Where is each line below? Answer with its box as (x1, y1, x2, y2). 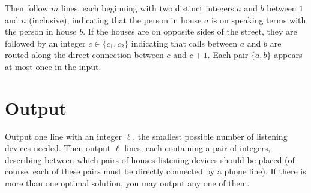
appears (274, 48, 303, 61)
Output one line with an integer (5, 130, 122, 142)
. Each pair (207, 48, 249, 61)
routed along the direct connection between (5, 48, 164, 61)
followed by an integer (5, 36, 86, 49)
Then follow (5, 2, 49, 14)
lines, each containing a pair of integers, (124, 142, 271, 154)
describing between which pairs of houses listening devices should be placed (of (5, 153, 295, 166)
